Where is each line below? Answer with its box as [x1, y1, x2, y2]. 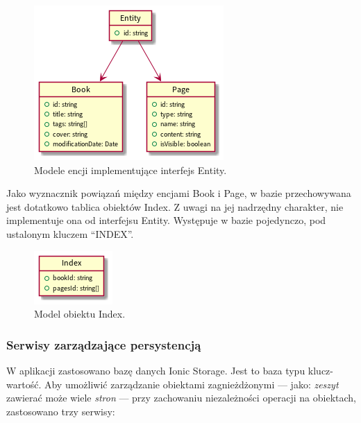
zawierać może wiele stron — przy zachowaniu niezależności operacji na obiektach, [6, 390, 356, 405]
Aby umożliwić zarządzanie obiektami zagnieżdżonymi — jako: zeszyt [44, 377, 339, 391]
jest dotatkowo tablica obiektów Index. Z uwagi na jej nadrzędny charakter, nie [6, 199, 344, 214]
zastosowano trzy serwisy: [6, 404, 115, 418]
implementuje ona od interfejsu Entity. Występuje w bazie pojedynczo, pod [6, 213, 326, 227]
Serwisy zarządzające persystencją [6, 336, 201, 353]
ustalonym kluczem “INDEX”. [6, 226, 134, 241]
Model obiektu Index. [34, 307, 126, 321]
